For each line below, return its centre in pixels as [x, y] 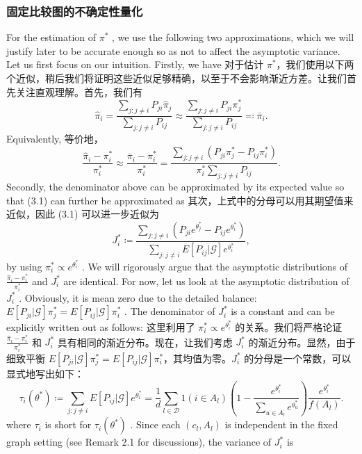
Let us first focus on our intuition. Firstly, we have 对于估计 [135, 64]
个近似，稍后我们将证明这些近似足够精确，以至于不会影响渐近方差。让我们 [176, 78]
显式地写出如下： [45, 373]
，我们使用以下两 [315, 64]
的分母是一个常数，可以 [298, 358]
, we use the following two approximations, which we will [233, 37]
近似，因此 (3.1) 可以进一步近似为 [83, 214]
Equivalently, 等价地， [55, 138]
